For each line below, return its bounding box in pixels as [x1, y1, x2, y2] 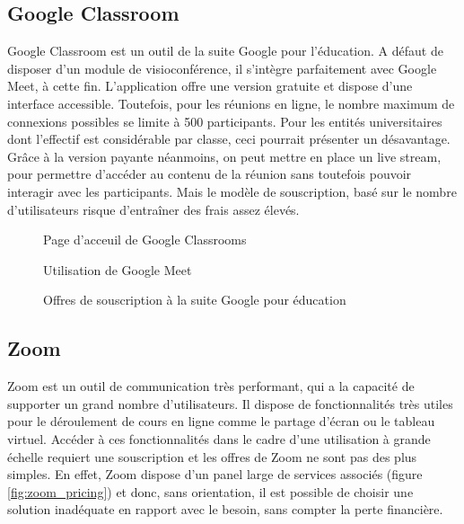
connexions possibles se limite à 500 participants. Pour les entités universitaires [7, 111, 442, 130]
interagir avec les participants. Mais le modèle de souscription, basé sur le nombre [7, 182, 457, 200]
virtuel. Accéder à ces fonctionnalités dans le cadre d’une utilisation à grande [7, 429, 431, 448]
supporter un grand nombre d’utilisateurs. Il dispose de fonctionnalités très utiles [7, 394, 453, 413]
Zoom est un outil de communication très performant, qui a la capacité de [7, 377, 415, 395]
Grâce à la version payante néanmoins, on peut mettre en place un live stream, [7, 147, 442, 165]
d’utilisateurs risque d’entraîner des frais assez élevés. [7, 200, 300, 218]
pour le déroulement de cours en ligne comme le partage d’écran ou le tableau [7, 412, 435, 431]
